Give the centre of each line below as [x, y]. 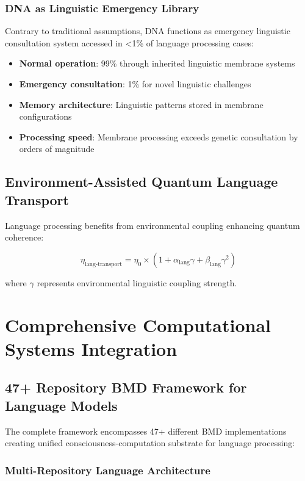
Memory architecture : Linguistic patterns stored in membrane [141, 104]
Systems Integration [91, 348]
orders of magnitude [57, 149]
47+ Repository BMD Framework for [126, 387]
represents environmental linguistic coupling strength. [137, 282]
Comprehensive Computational [138, 324]
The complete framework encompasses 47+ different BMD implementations [146, 431]
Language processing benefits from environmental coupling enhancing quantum [152, 225]
